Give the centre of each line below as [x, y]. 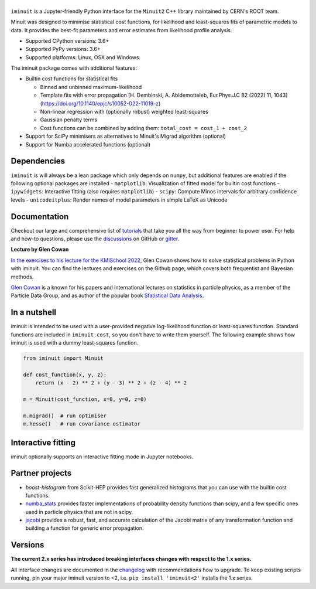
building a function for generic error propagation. [85, 528]
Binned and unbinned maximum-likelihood [91, 87]
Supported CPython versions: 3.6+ [67, 40]
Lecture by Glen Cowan [40, 250]
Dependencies [38, 161]
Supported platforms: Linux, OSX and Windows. [83, 57]
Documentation [40, 217]
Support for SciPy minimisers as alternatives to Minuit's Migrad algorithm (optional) [126, 136]
